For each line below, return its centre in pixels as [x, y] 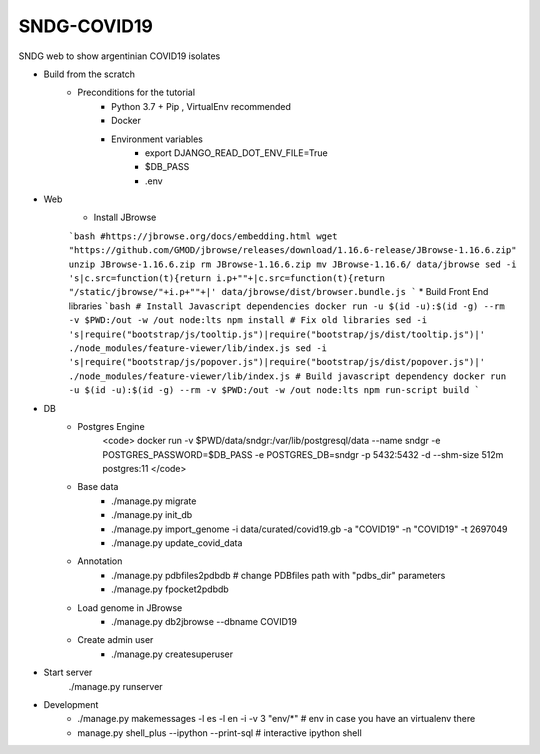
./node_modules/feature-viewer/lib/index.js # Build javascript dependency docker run [287, 376]
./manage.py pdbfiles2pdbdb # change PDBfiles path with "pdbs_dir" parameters [278, 575]
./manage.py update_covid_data [177, 543]
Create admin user [115, 640]
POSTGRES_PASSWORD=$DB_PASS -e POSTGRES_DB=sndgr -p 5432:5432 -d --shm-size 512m [303, 454]
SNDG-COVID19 [86, 26]
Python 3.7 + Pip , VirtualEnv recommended [201, 106]
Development [71, 704]
